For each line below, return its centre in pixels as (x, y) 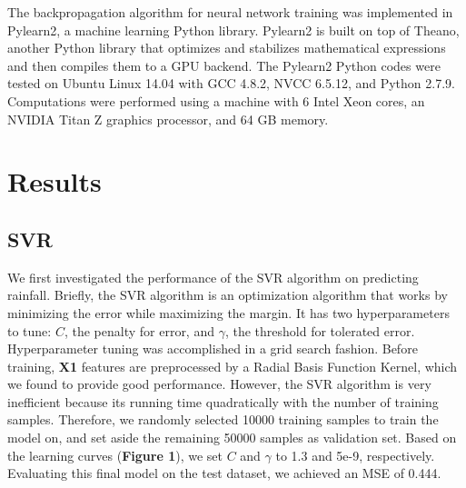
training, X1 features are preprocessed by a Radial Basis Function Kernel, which (233, 366)
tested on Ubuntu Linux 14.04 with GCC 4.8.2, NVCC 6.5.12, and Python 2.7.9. (231, 83)
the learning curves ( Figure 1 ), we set (115, 455)
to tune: (30, 330)
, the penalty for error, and (139, 330)
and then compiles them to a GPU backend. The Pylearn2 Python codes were (224, 65)
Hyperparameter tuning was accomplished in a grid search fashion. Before (213, 349)
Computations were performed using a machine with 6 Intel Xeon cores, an (216, 100)
